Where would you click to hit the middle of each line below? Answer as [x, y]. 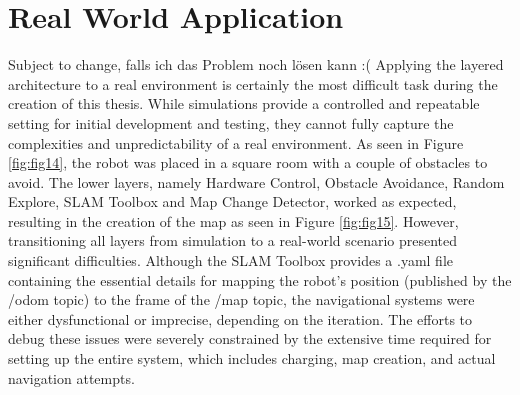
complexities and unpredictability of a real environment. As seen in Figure [236, 142]
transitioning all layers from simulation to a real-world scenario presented [233, 240]
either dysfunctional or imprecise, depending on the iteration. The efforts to [240, 318]
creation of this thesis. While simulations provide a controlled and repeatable [244, 103]
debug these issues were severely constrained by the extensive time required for [250, 338]
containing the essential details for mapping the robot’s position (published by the [260, 279]
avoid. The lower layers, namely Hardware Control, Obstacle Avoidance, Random [256, 181]
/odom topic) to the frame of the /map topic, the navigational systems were [241, 299]
